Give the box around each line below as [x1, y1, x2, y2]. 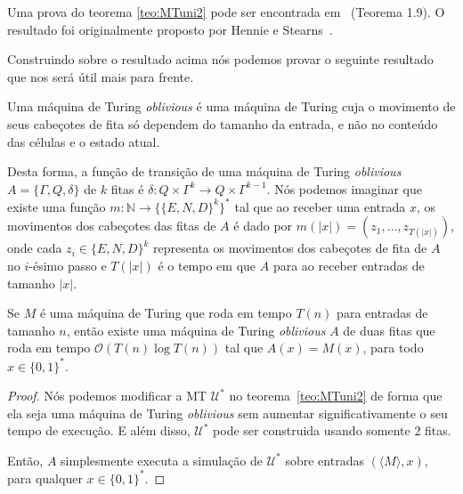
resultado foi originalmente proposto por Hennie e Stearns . [7, 20, 333, 38]
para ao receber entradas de [272, 256, 425, 275]
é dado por [233, 216, 293, 235]
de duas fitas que [343, 320, 435, 339]
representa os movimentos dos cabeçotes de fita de [153, 239, 427, 257]
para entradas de [337, 304, 428, 322]
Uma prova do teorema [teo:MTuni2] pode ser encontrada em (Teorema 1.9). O [7, 3, 445, 20]
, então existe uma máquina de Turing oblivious [66, 320, 326, 339]
